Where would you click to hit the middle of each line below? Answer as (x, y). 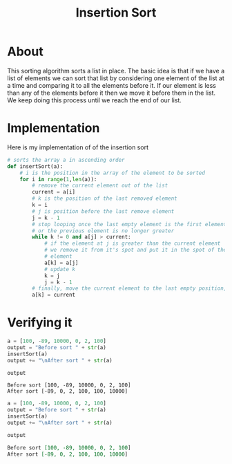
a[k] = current (54, 295)
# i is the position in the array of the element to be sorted (113, 173)
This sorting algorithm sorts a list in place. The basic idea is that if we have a (116, 71)
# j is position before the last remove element (103, 211)
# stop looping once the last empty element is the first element (129, 224)
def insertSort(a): (35, 166)
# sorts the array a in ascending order (66, 160)
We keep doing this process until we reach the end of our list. (94, 100)
